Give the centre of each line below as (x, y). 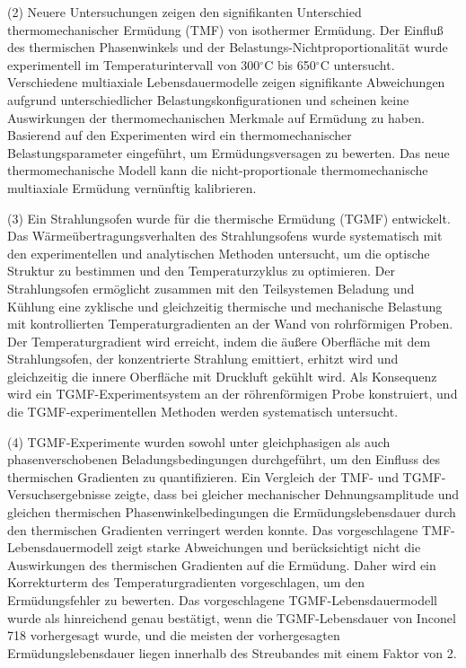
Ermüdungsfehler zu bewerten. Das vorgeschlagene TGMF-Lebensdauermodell (222, 600)
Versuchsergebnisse (59, 494)
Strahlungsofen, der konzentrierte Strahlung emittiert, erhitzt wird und (203, 359)
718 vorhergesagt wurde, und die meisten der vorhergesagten (174, 635)
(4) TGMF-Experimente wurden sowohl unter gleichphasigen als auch (199, 441)
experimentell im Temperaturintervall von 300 (134, 64)
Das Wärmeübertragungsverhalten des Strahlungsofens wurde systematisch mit (225, 236)
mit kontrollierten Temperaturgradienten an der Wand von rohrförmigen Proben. (230, 324)
